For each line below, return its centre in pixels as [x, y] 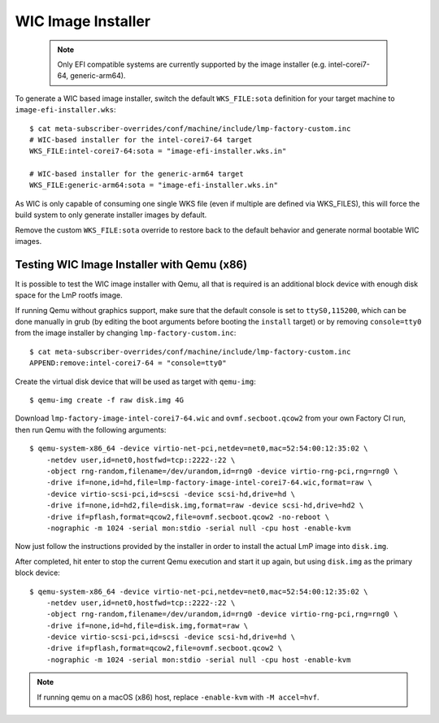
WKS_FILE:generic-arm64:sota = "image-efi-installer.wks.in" [154, 185]
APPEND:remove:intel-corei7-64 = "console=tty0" [128, 363]
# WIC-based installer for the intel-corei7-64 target [141, 139]
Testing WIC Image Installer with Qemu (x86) [131, 264]
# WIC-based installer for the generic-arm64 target [137, 174]
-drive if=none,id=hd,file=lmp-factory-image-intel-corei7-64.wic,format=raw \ [209, 483]
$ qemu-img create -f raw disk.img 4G [107, 400]
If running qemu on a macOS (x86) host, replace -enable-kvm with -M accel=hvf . [178, 697]
